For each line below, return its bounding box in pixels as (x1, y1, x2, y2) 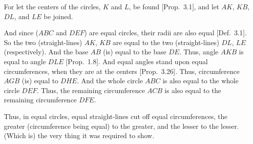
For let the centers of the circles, (4, 1, 101, 11)
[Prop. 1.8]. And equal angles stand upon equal (65, 56, 208, 66)
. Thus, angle (179, 47, 218, 57)
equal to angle (4, 56, 46, 66)
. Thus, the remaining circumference (37, 85, 145, 95)
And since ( (4, 27, 39, 38)
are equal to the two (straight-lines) (112, 37, 219, 47)
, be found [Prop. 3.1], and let (129, 1, 219, 11)
